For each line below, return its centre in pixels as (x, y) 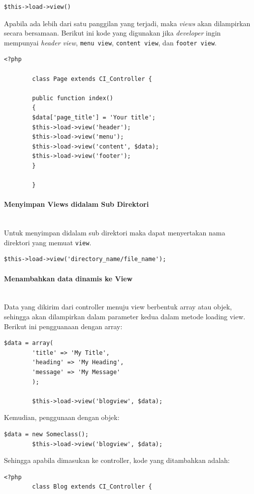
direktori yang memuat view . (48, 242)
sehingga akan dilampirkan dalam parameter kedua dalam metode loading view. (125, 316)
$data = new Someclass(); (46, 434)
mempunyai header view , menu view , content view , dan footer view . (111, 42)
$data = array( (29, 343)
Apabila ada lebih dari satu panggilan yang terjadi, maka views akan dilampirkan (127, 23)
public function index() (73, 98)
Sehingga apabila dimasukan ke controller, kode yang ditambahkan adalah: (117, 460)
